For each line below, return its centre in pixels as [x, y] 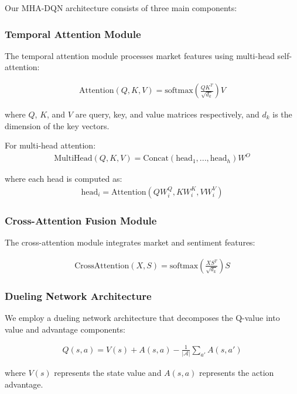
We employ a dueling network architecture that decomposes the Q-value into [142, 318]
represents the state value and [108, 373]
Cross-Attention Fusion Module [81, 220]
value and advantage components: [65, 329]
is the [282, 114]
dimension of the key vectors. [57, 125]
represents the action [236, 373]
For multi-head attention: [50, 145]
